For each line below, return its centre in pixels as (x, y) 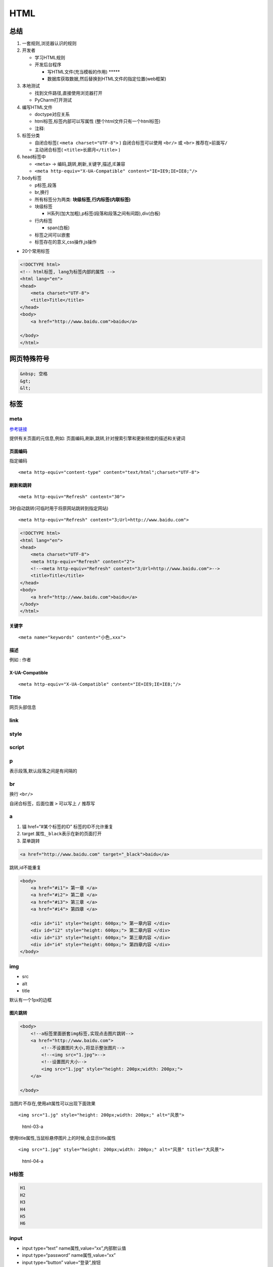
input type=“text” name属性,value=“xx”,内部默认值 (74, 1248)
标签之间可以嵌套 (52, 235)
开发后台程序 (48, 65)
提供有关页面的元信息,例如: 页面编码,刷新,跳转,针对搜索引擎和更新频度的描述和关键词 (97, 438)
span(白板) (59, 228)
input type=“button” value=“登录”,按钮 (61, 1262)
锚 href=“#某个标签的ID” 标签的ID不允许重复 (67, 827)
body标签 (32, 178)
